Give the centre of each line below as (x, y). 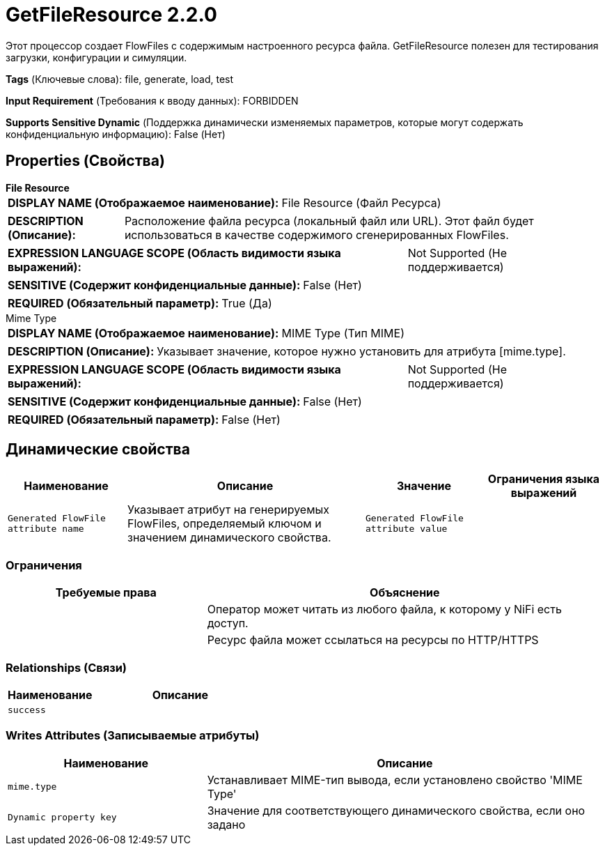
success (27, 710)
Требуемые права (106, 593)
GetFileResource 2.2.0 (111, 15)
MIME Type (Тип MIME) (343, 333)
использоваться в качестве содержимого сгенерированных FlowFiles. (316, 235)
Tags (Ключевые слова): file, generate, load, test (120, 79)
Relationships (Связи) (66, 667)
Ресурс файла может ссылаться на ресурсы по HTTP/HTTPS (373, 640)
